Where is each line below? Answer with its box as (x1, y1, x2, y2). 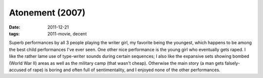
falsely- (225, 60, 240, 66)
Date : (9, 24, 20, 30)
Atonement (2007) (9, 7, 86, 18)
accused (9, 67, 27, 73)
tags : (9, 31, 20, 36)
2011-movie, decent (47, 31, 87, 36)
